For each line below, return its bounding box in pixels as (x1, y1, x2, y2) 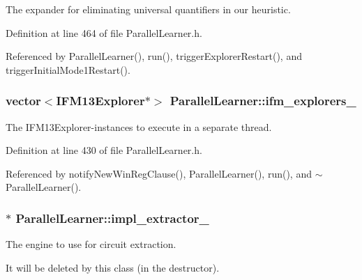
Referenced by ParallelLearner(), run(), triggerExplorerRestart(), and (6, 49, 302, 63)
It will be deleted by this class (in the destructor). (6, 260, 220, 274)
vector (6, 92, 41, 109)
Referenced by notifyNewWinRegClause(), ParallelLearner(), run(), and (6, 166, 312, 180)
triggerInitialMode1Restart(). (6, 62, 130, 77)
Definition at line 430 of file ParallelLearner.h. (6, 143, 202, 157)
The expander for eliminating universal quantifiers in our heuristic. (6, 2, 291, 16)
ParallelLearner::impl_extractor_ (15, 209, 209, 226)
